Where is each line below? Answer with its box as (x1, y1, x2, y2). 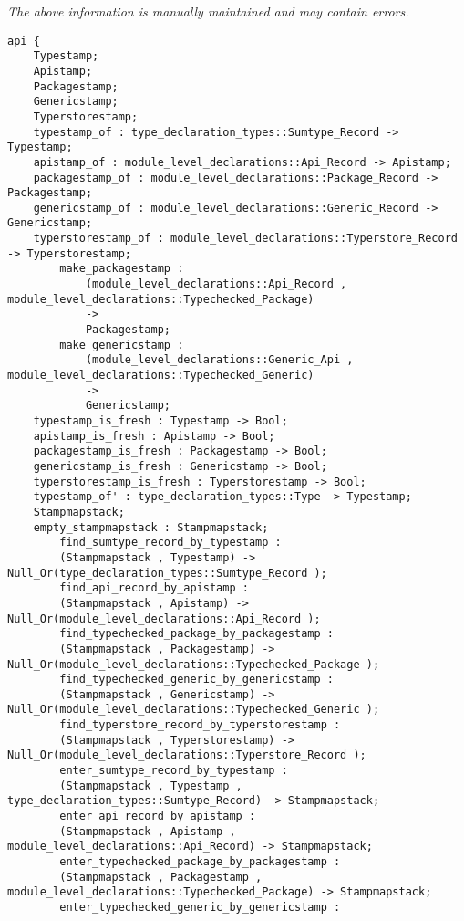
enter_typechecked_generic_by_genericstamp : (59, 901, 341, 914)
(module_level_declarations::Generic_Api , (85, 353, 354, 367)
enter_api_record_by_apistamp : (59, 810, 256, 823)
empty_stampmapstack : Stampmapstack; (33, 520, 269, 534)
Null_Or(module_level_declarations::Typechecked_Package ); (7, 657, 380, 671)
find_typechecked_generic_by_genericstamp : (59, 673, 334, 686)
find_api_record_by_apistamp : (59, 581, 249, 595)
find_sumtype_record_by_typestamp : (59, 536, 282, 549)
